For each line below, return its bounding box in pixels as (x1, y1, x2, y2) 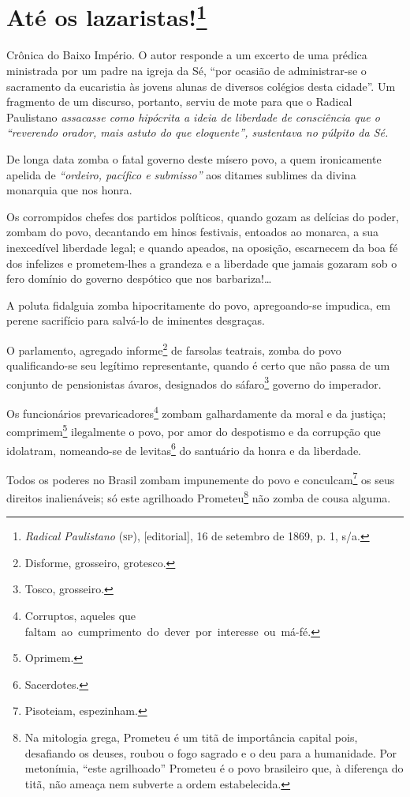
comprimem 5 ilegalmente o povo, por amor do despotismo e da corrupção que (6, 421, 381, 439)
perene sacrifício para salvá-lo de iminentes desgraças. (6, 312, 265, 329)
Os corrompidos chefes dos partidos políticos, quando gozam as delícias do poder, (6, 208, 399, 224)
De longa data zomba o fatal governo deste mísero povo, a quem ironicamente (6, 151, 382, 167)
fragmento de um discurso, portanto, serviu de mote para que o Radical (6, 93, 352, 110)
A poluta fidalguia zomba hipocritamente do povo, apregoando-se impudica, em (6, 296, 391, 313)
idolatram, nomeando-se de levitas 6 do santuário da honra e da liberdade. (6, 439, 361, 458)
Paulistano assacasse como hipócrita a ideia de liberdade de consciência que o (6, 108, 380, 125)
